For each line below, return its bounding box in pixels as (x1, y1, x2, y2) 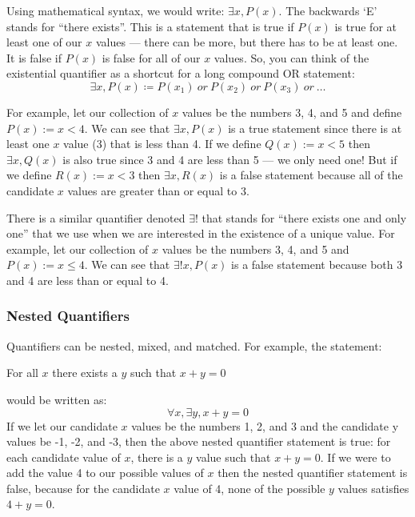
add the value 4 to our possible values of (6, 464, 204, 481)
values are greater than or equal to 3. (67, 182, 249, 198)
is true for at (334, 18, 397, 34)
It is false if (6, 49, 62, 66)
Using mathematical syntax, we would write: (6, 2, 225, 18)
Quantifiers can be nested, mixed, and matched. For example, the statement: (6, 337, 382, 354)
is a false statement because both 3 (231, 256, 403, 273)
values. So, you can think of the (213, 49, 369, 66)
